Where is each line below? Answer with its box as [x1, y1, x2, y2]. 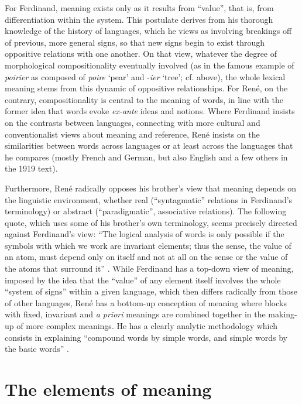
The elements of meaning [5, 377, 212, 400]
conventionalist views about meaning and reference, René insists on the [5, 128, 260, 140]
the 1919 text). [5, 162, 58, 174]
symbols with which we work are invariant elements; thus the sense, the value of [5, 239, 291, 251]
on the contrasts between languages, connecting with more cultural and [5, 116, 260, 128]
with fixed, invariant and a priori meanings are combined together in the [5, 308, 266, 320]
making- [268, 308, 297, 320]
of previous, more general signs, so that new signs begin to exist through [5, 36, 265, 48]
